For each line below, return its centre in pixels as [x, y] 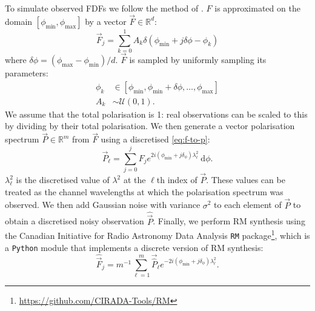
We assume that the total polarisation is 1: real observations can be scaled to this [156, 114]
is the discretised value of [63, 180]
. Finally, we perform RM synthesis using [229, 221]
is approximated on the [257, 8]
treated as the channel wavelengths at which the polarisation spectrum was [144, 191]
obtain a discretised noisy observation [75, 221]
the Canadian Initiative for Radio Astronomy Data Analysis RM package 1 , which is [157, 234]
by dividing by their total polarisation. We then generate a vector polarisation [150, 126]
